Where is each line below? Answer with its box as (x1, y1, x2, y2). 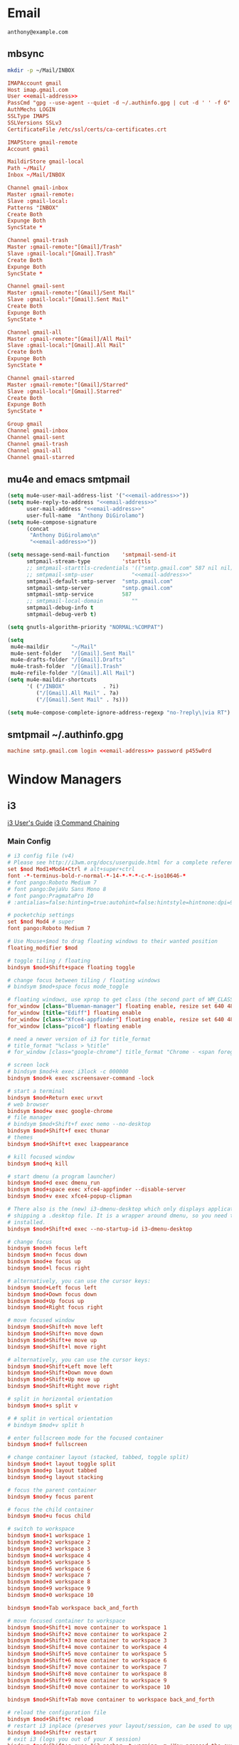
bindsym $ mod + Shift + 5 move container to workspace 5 (7, 1650, 167, 1657)
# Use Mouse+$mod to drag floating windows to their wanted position (7, 938, 218, 945)
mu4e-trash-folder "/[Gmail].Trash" (10, 663, 122, 670)
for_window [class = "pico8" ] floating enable (7, 1023, 142, 1030)
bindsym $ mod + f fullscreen (7, 1441, 87, 1448)
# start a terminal (7, 1087, 65, 1095)
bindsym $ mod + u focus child (7, 1512, 91, 1520)
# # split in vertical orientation (7, 1415, 113, 1422)
